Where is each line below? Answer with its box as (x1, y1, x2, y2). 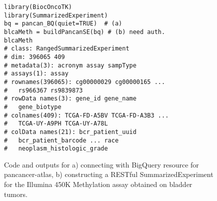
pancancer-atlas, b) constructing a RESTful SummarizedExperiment (4, 169, 213, 179)
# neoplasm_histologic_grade (4, 145, 108, 152)
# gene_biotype (4, 103, 61, 110)
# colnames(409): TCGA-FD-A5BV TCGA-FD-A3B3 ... (4, 111, 169, 119)
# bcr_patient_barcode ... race (4, 136, 119, 144)
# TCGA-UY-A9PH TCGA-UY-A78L (4, 120, 108, 127)
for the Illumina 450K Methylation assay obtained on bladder (4, 179, 192, 189)
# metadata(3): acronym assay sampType (4, 61, 136, 69)
